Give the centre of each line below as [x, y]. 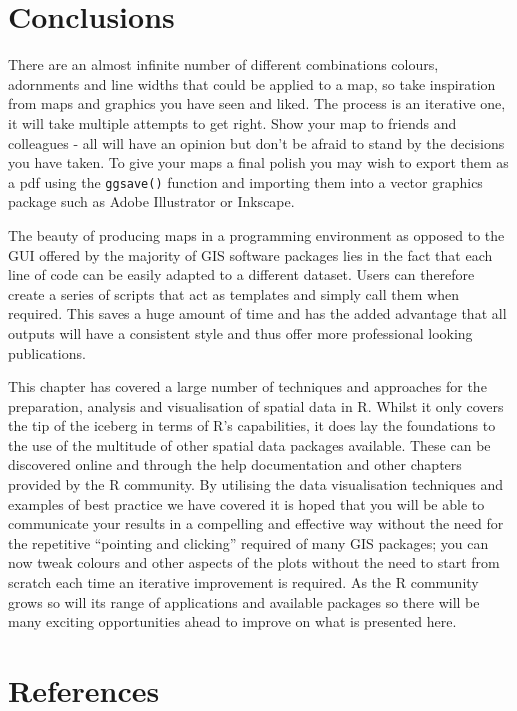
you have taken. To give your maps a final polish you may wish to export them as [258, 162]
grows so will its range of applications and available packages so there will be [244, 601]
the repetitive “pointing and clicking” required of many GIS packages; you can [248, 542]
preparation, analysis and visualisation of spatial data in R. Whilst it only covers [256, 405]
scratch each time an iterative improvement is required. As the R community [243, 582]
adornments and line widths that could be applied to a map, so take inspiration [252, 83]
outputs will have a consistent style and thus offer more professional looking [240, 332]
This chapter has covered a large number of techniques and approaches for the [247, 386]
